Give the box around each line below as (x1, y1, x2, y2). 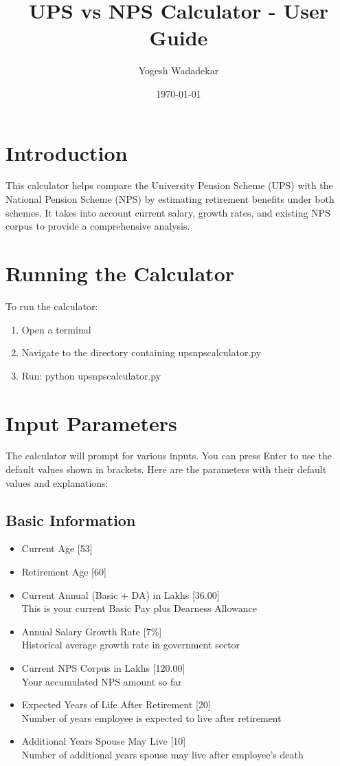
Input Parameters (5, 408, 177, 437)
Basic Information (5, 509, 136, 530)
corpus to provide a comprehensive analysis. (5, 219, 190, 233)
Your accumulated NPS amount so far (21, 674, 182, 688)
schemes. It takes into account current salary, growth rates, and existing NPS (5, 205, 330, 219)
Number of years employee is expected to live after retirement (21, 710, 282, 725)
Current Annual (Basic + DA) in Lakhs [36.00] (21, 587, 220, 602)
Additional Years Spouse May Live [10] (21, 734, 186, 748)
